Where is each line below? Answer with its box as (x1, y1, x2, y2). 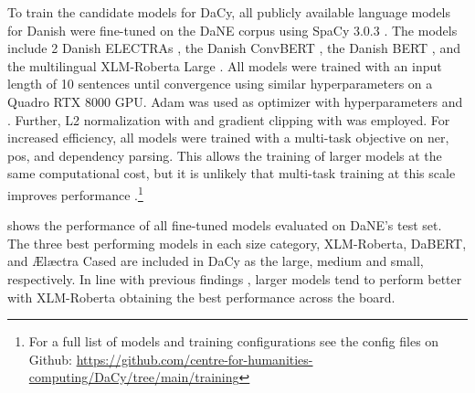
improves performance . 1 (7, 182, 143, 204)
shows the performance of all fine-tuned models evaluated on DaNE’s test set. (7, 216, 442, 235)
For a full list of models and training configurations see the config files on (28, 332, 439, 351)
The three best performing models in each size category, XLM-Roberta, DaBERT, (7, 233, 467, 252)
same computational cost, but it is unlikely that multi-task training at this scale (7, 164, 456, 183)
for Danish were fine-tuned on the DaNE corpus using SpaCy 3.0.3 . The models (7, 20, 458, 39)
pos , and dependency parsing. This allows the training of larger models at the (7, 145, 442, 165)
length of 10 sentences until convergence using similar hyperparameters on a (7, 74, 433, 93)
